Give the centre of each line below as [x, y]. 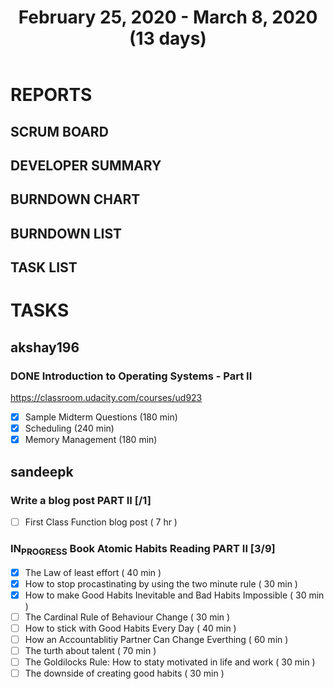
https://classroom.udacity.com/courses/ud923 [106, 398]
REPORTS [51, 95]
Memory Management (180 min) [91, 440]
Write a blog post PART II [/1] [81, 500]
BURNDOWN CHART [75, 199]
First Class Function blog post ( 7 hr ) [101, 522]
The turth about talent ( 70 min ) [90, 650]
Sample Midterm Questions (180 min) [101, 417]
